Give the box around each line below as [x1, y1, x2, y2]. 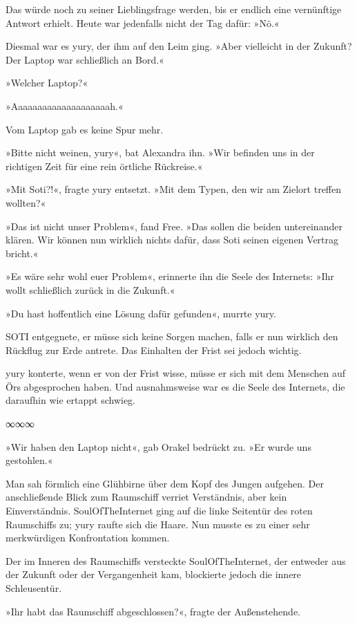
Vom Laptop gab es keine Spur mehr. [6, 122, 164, 136]
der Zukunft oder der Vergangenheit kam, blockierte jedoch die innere [6, 567, 302, 582]
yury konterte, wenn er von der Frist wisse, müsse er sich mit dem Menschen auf [6, 366, 346, 380]
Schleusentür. [6, 581, 62, 595]
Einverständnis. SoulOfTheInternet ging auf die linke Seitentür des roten [6, 503, 313, 518]
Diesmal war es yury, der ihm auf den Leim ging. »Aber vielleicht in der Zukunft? [6, 39, 352, 53]
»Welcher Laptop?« [6, 75, 88, 90]
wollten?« [6, 195, 46, 210]
